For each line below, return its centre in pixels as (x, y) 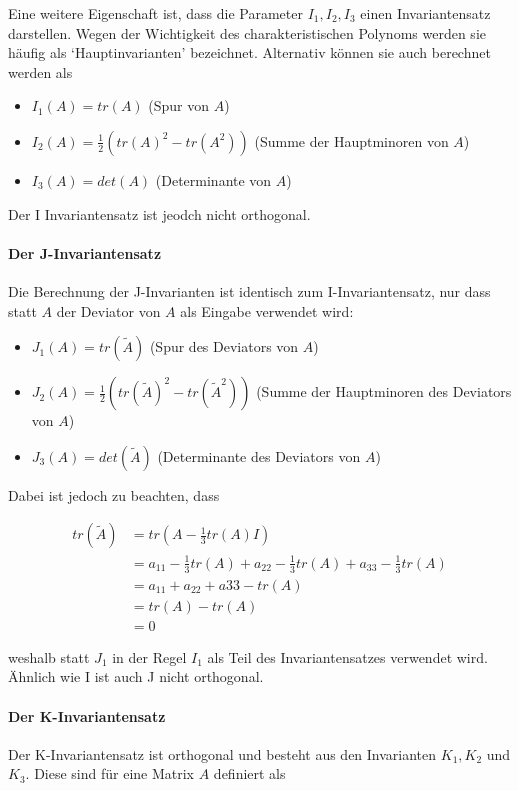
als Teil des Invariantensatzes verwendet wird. (347, 656)
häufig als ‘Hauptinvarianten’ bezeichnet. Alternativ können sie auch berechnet (249, 52)
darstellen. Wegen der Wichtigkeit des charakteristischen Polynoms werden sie (247, 32)
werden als (40, 71)
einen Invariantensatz (425, 13)
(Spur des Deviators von (224, 346)
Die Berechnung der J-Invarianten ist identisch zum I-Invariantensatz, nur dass (249, 290)
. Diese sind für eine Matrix (110, 773)
